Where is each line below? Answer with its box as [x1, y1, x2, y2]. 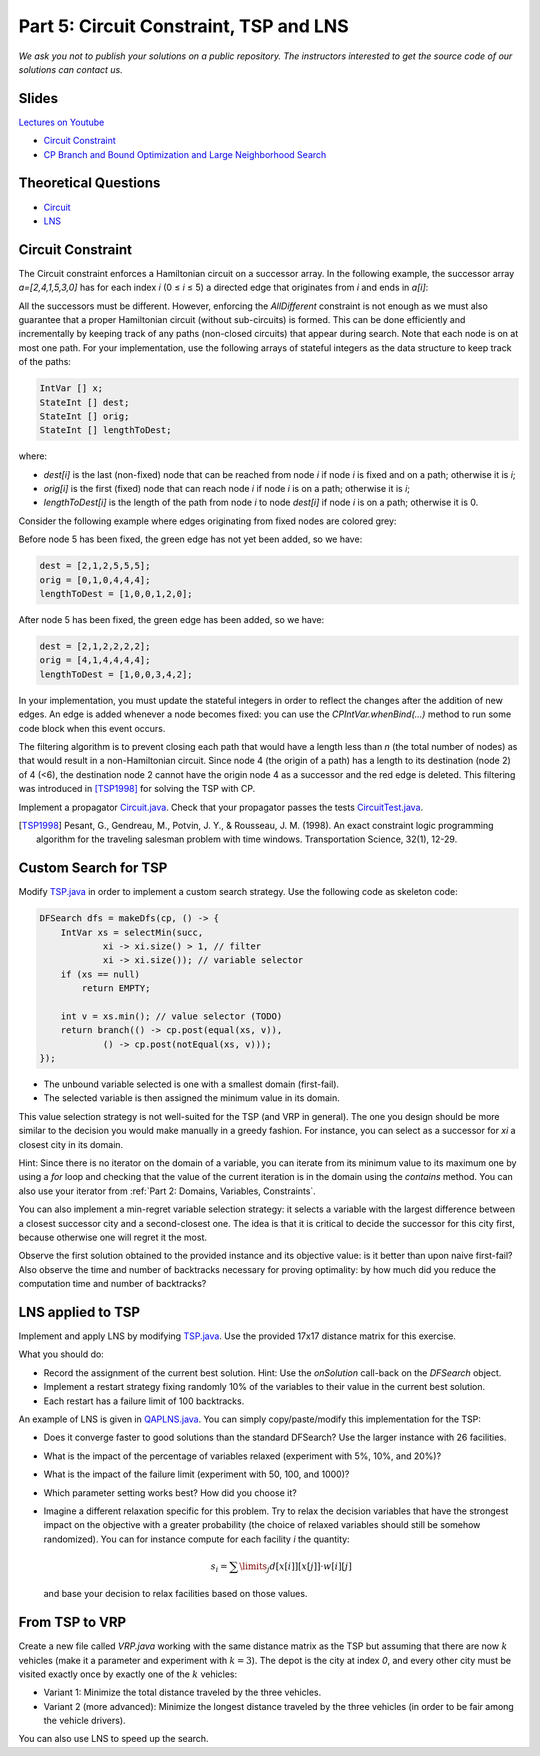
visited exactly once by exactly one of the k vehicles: [18, 1668, 238, 1680]
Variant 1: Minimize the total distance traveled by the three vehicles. [43, 1686, 322, 1699]
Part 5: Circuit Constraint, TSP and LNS [18, 15, 349, 37]
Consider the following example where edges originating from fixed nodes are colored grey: [18, 515, 397, 527]
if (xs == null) [60, 968, 140, 980]
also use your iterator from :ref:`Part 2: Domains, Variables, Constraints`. [18, 1185, 317, 1197]
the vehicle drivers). [43, 1715, 126, 1727]
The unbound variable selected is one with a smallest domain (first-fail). [43, 1078, 340, 1090]
